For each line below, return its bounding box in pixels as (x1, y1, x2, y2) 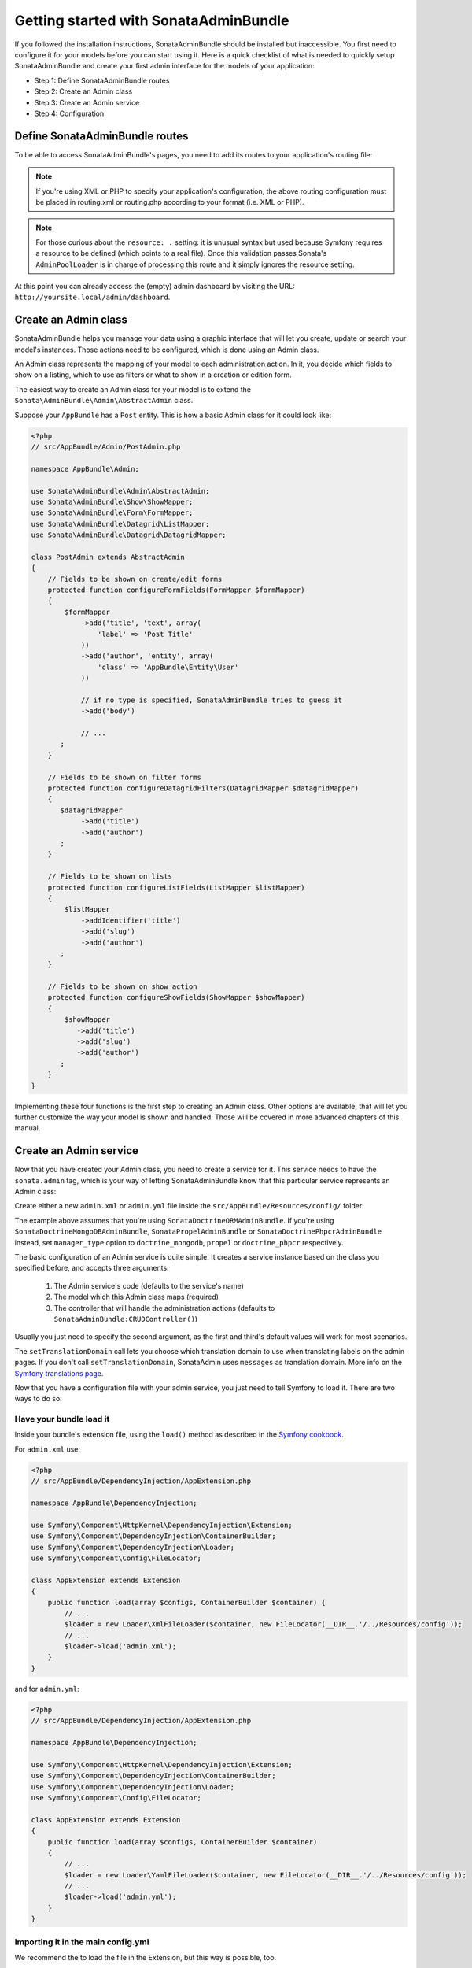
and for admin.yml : (14, 1684, 79, 1693)
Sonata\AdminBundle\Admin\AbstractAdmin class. (14, 396, 194, 405)
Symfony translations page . (14, 1368, 104, 1378)
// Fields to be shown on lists (47, 872, 173, 881)
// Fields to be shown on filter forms (47, 772, 202, 782)
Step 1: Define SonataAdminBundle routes (34, 76, 170, 85)
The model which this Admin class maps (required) (53, 1292, 219, 1302)
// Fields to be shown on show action (47, 982, 197, 991)
